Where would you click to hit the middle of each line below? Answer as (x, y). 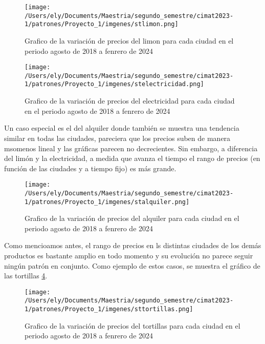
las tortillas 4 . (26, 276)
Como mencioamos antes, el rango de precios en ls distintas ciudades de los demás (133, 245)
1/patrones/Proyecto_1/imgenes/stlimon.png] (102, 24)
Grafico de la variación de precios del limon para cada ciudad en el (129, 40)
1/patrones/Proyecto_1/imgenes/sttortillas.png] (109, 309)
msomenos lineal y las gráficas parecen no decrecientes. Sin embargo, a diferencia (131, 148)
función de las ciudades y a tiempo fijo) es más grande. (90, 168)
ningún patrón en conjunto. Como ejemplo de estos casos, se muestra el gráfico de (132, 265)
